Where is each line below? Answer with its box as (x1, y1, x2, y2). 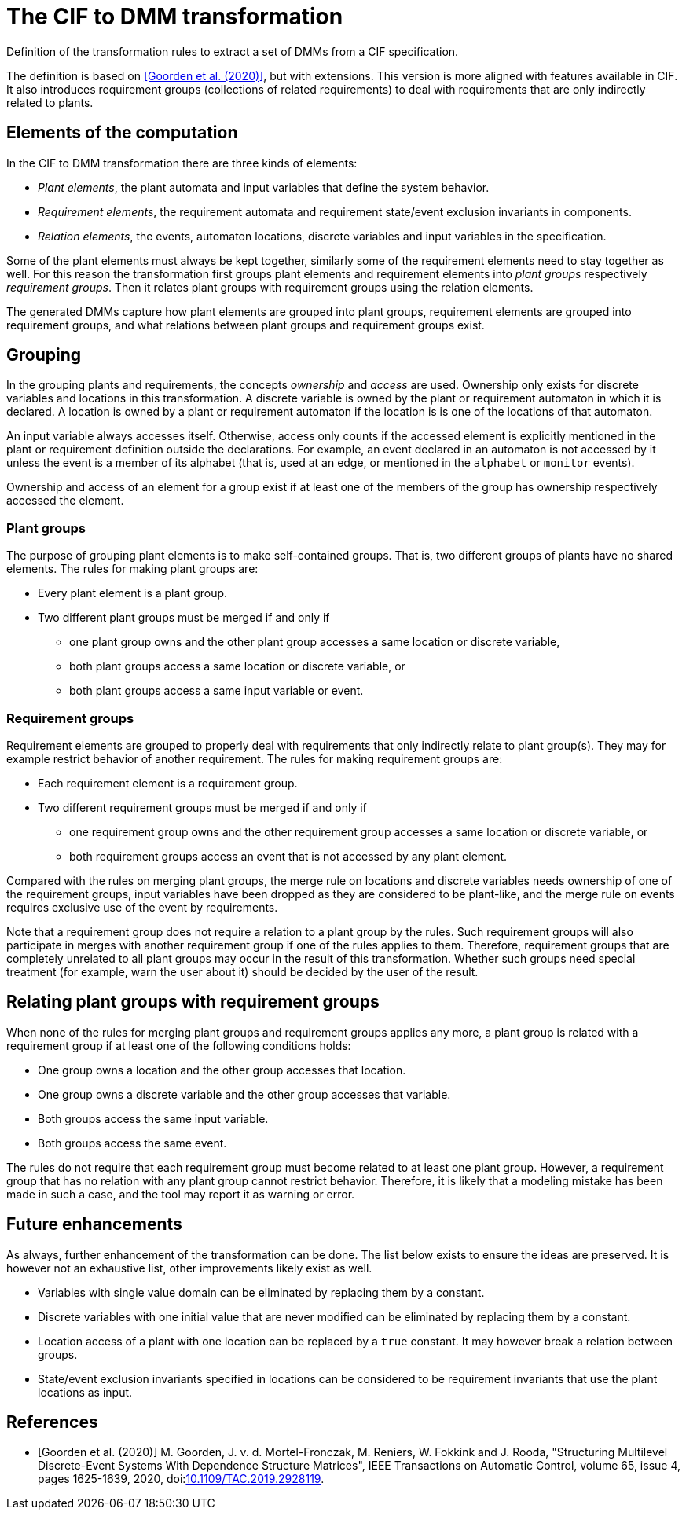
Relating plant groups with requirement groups (6, 992, 380, 1012)
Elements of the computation (6, 123, 238, 143)
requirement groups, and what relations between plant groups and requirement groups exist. (6, 318, 485, 332)
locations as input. (38, 1385, 133, 1399)
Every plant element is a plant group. (38, 586, 228, 600)
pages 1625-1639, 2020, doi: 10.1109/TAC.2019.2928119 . (38, 1472, 325, 1486)
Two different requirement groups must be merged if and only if (38, 800, 367, 814)
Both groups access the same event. (38, 1136, 227, 1150)
